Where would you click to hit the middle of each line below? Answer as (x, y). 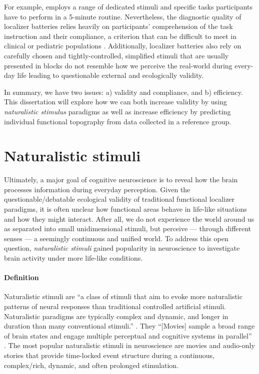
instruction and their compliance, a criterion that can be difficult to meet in (120, 36)
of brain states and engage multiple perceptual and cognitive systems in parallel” (128, 335)
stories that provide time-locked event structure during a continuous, (109, 355)
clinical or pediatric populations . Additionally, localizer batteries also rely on (123, 46)
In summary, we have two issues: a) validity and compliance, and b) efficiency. (123, 92)
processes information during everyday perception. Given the (97, 189)
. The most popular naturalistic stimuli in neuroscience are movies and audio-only (129, 345)
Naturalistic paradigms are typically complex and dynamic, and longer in (116, 316)
